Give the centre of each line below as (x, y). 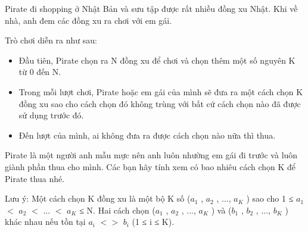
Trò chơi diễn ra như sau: (51, 40)
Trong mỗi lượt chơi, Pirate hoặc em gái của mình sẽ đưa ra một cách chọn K (161, 91)
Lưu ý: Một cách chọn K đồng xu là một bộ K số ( (98, 198)
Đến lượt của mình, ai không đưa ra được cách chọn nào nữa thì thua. (147, 135)
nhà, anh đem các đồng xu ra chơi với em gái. (88, 20)
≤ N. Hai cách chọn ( (117, 210)
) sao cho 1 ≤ (270, 198)
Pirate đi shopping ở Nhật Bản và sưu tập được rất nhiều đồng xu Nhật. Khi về (151, 8)
